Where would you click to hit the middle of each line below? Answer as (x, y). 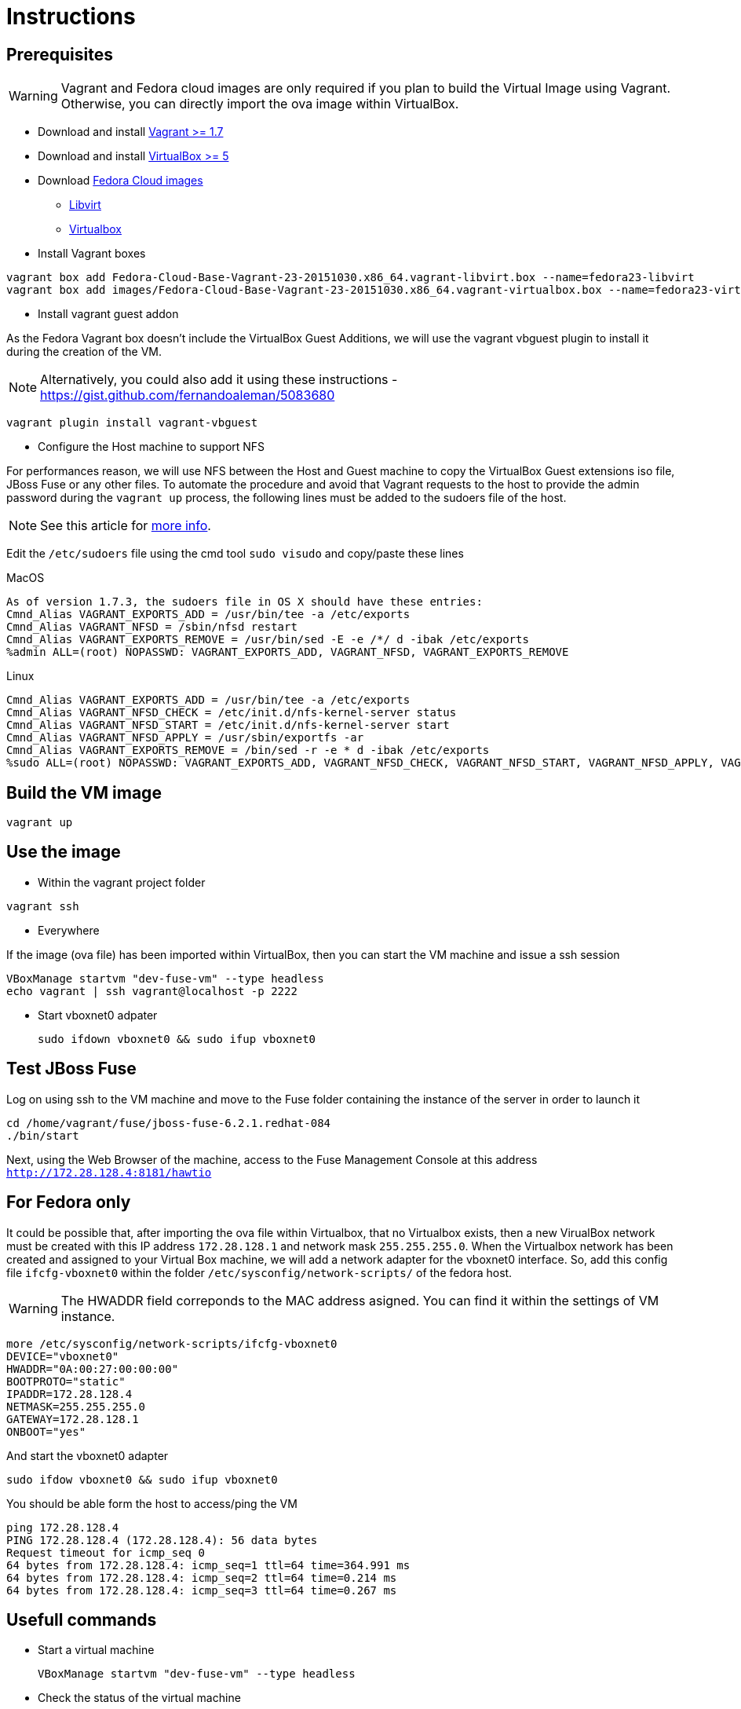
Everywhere (69, 930)
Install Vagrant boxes (92, 254)
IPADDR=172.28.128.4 (69, 1394)
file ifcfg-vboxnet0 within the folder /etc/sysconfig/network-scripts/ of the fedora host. (259, 1272)
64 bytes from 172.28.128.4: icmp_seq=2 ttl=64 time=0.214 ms (202, 1577)
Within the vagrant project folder (122, 882)
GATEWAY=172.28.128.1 (73, 1419)
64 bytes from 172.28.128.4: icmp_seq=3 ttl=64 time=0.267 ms (202, 1590)
